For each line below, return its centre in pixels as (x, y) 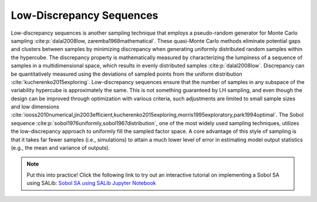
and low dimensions (35, 107)
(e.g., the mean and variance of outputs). (60, 148)
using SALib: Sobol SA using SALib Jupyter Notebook (91, 183)
